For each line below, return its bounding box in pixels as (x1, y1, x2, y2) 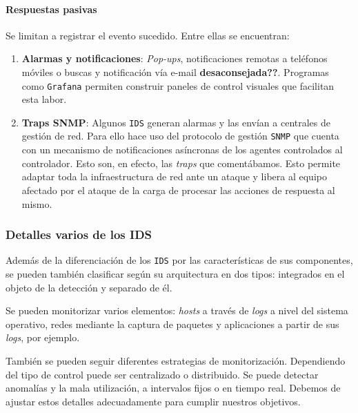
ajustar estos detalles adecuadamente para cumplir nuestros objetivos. (6, 394, 301, 408)
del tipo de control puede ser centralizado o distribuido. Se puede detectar (6, 367, 319, 381)
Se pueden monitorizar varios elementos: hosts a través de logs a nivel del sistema (6, 303, 348, 318)
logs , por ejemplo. (6, 330, 80, 345)
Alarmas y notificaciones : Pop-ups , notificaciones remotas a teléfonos (21, 51, 328, 66)
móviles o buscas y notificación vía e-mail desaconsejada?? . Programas (21, 64, 329, 79)
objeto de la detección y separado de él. (6, 280, 172, 294)
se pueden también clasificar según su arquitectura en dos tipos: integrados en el (6, 266, 345, 280)
